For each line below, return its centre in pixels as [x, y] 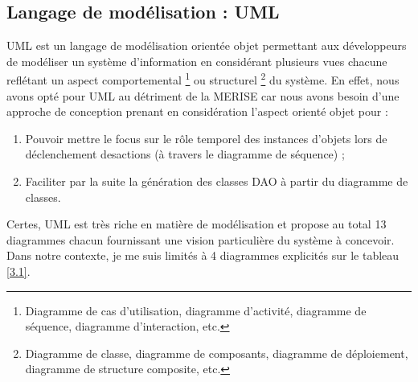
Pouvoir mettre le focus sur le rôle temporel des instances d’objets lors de [206, 138]
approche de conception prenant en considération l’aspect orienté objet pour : [197, 111]
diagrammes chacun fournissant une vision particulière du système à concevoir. [201, 239]
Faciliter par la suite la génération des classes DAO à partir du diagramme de [217, 181]
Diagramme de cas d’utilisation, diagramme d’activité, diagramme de [196, 310]
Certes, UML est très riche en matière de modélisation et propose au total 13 [197, 224]
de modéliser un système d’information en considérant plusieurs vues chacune [197, 61]
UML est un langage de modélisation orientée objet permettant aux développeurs [207, 45]
